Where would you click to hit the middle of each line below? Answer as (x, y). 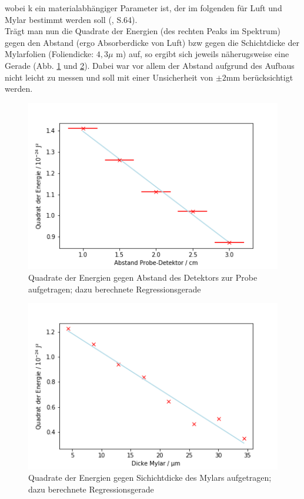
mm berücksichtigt (260, 77)
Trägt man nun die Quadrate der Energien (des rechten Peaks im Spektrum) (143, 31)
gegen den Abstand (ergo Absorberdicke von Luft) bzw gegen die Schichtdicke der (152, 42)
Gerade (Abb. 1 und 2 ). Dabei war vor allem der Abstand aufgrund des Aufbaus (150, 65)
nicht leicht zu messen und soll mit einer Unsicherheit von (109, 77)
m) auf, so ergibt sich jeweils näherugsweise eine (203, 54)
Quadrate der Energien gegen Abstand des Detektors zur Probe (143, 277)
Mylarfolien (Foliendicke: (49, 54)
